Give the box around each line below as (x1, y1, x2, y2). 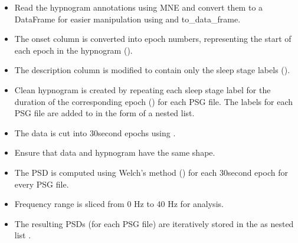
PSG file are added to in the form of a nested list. (14, 107, 195, 119)
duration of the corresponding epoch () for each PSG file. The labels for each (14, 95, 293, 107)
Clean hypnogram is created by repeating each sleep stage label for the (14, 83, 271, 96)
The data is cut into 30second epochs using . (14, 126, 176, 139)
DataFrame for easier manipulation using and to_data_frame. (14, 12, 241, 25)
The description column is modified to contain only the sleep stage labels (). (14, 64, 290, 76)
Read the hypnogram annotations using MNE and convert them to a (14, 1, 263, 13)
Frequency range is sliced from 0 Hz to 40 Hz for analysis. (14, 198, 224, 210)
